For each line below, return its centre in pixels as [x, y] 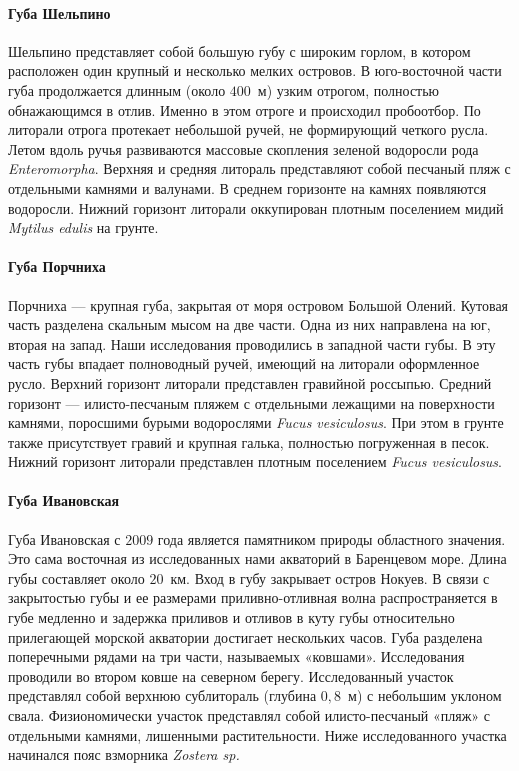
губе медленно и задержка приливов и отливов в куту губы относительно [231, 617]
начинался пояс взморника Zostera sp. [124, 754]
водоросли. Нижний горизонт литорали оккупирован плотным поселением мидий [256, 207]
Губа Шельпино [59, 12]
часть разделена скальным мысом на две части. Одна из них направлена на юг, [249, 324]
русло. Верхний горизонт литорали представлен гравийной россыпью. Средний [250, 382]
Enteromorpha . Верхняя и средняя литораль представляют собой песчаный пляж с [259, 168]
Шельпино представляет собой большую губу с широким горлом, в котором [239, 50]
